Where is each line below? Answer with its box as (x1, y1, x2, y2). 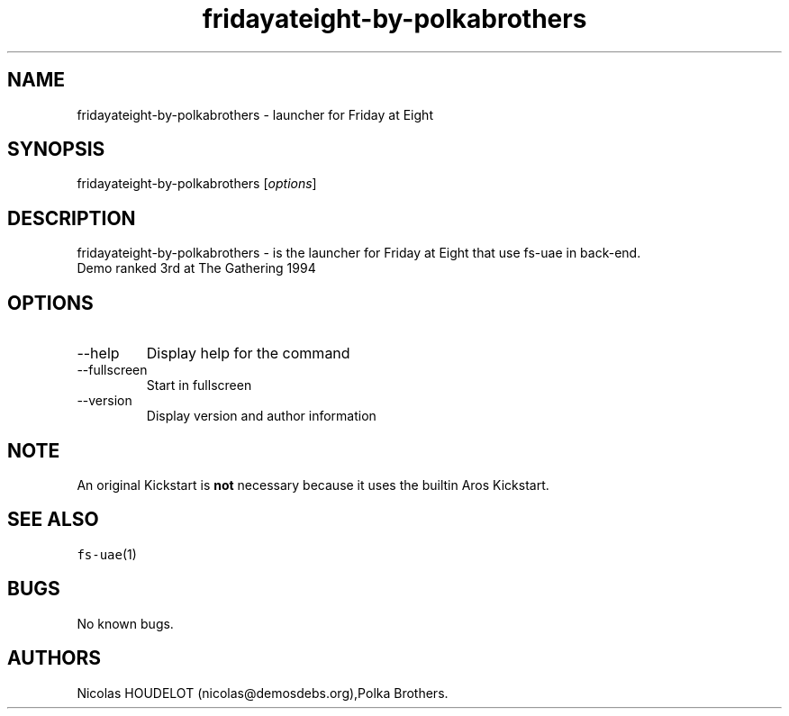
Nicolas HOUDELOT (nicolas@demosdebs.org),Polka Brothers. (77, 684, 449, 701)
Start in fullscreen (146, 377, 252, 394)
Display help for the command (146, 344, 350, 363)
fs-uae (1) (77, 546, 137, 562)
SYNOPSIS (7, 138, 105, 161)
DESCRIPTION (7, 206, 136, 230)
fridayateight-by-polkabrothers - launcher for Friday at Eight (77, 106, 433, 122)
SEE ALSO (7, 508, 99, 531)
